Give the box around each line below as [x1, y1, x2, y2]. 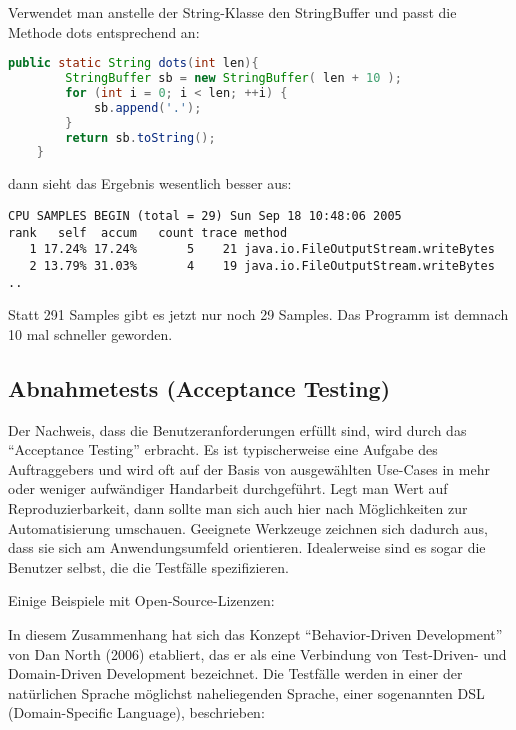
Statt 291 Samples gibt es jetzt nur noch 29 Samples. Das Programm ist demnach [8, 304, 509, 325]
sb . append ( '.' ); [93, 100, 202, 115]
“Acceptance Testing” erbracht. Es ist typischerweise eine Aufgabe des [8, 439, 438, 460]
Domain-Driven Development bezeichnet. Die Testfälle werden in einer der [8, 663, 463, 684]
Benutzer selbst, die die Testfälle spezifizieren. [8, 556, 289, 577]
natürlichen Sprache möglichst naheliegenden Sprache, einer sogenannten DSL [8, 682, 485, 703]
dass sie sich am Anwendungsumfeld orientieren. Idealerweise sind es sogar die [8, 537, 486, 558]
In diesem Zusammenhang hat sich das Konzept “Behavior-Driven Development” [8, 623, 503, 644]
